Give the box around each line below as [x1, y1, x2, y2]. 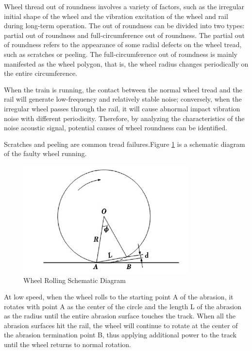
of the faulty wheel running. [4, 148, 87, 158]
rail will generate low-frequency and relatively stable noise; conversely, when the [4, 94, 242, 104]
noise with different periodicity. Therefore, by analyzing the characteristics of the [4, 113, 245, 123]
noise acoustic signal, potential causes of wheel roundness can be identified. [4, 123, 227, 133]
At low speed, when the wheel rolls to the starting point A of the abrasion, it [4, 292, 234, 302]
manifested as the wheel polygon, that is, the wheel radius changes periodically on [4, 58, 249, 69]
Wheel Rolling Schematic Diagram [23, 275, 126, 285]
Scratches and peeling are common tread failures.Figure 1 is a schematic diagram [4, 139, 245, 149]
